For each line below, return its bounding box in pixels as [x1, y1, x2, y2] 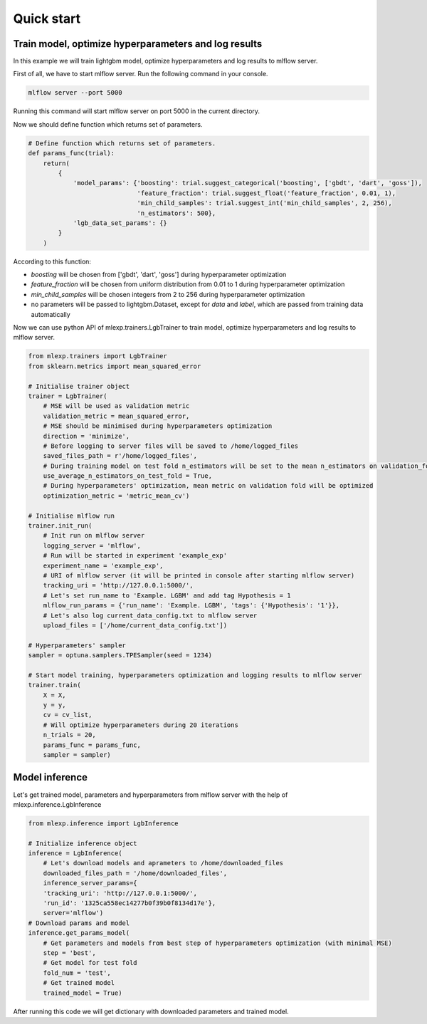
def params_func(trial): [28, 150, 115, 157]
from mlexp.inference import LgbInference [28, 819, 179, 827]
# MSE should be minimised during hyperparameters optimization [43, 422, 273, 430]
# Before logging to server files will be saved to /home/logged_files [43, 442, 299, 450]
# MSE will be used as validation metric [43, 402, 190, 410]
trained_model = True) [43, 988, 122, 997]
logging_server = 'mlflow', [43, 541, 142, 550]
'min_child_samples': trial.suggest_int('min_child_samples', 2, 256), [137, 199, 393, 207]
